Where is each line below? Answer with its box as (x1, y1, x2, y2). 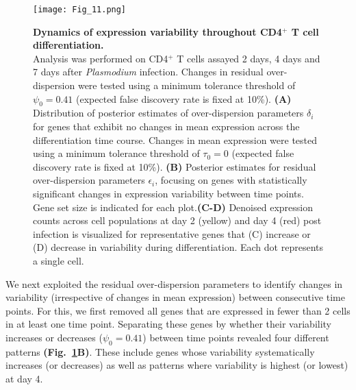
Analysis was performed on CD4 (33, 51, 168, 65)
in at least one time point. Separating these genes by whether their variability (5, 317, 331, 331)
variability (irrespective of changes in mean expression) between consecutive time (5, 290, 345, 304)
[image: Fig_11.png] (33, 5, 127, 14)
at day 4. (5, 371, 43, 385)
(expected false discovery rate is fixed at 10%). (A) (76, 91, 292, 106)
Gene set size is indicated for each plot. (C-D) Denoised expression (33, 199, 313, 214)
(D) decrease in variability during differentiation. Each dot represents (33, 240, 323, 254)
